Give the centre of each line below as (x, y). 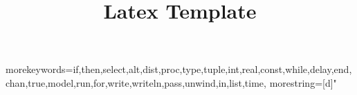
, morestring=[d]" (300, 82)
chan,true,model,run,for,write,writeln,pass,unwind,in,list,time (135, 82)
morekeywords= (39, 69)
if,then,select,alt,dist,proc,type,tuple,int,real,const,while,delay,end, (212, 69)
